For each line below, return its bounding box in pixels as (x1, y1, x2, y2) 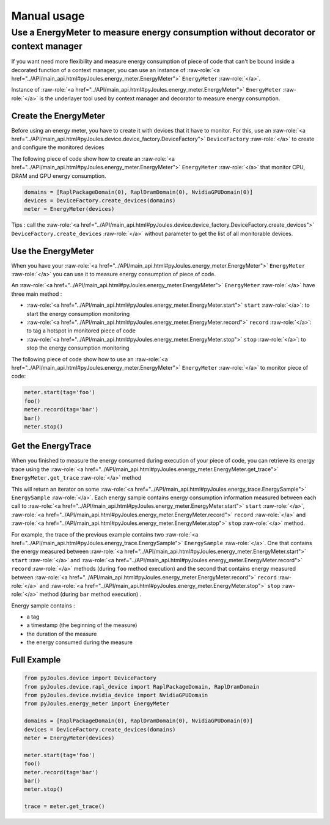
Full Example (11, 654, 61, 665)
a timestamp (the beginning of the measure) (26, 621, 137, 629)
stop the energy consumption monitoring (26, 344, 130, 351)
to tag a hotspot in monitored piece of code (26, 327, 136, 334)
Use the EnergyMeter (11, 246, 94, 256)
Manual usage (11, 9, 85, 23)
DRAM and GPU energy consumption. (11, 172, 106, 180)
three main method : (11, 290, 62, 298)
